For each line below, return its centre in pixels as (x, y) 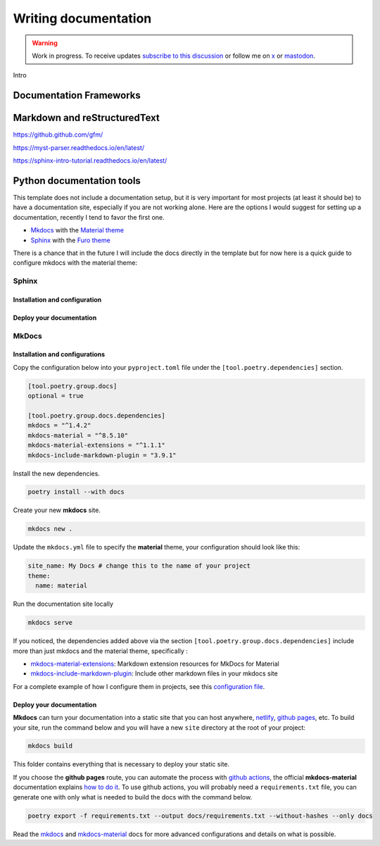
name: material (62, 586)
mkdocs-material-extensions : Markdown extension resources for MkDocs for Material (155, 664)
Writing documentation (82, 18)
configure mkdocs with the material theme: (75, 263)
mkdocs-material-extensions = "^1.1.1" (96, 445)
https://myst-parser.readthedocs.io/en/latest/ (78, 147)
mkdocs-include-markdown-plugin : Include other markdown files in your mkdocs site (154, 673)
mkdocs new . (50, 529)
